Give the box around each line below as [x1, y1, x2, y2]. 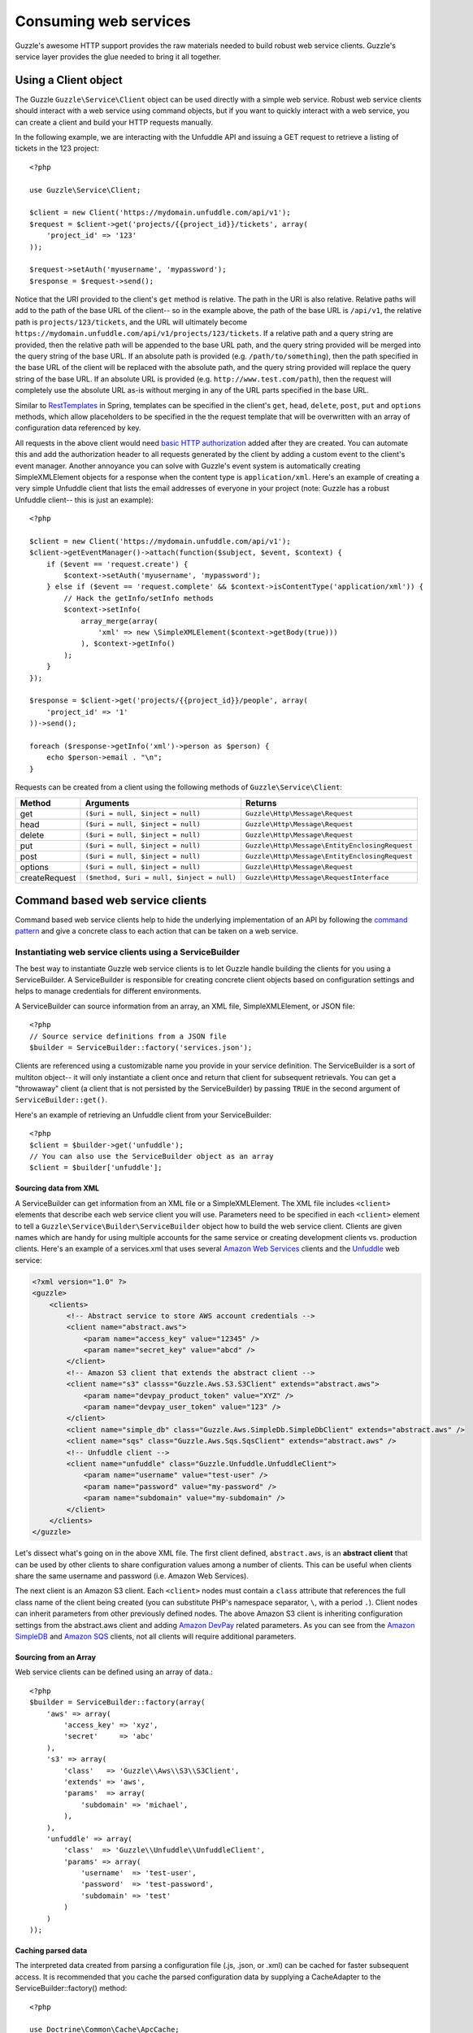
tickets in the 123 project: [15, 143, 99, 154]
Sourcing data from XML [15, 1183, 100, 1193]
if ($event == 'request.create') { [46, 559, 189, 568]
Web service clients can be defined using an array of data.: [15, 1667, 213, 1677]
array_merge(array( [80, 616, 158, 625]
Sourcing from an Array [15, 1652, 97, 1662]
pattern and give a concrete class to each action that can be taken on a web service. [15, 926, 298, 936]
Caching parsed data [15, 1946, 88, 1956]
